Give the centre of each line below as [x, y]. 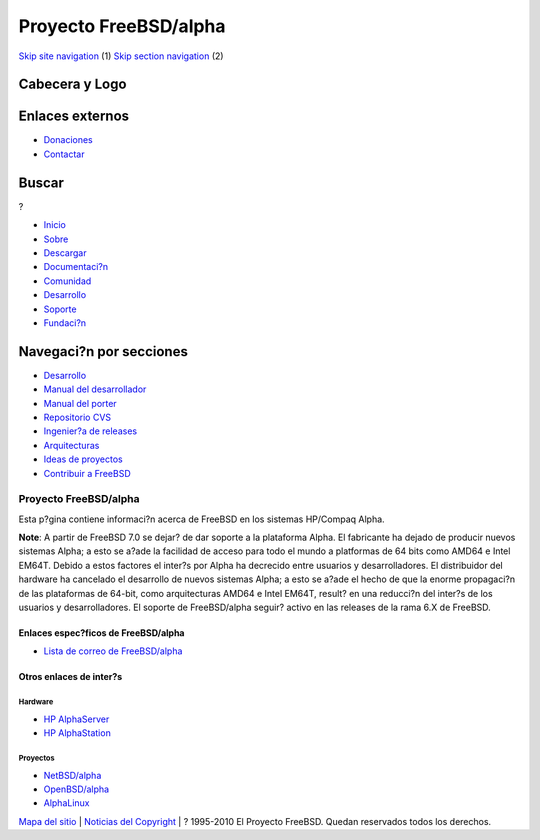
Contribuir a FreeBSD [87, 473]
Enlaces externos [74, 116]
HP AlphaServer [76, 719]
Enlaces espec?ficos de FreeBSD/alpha [101, 633]
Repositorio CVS [77, 417]
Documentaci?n [76, 267]
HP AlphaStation [77, 733]
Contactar [64, 154]
